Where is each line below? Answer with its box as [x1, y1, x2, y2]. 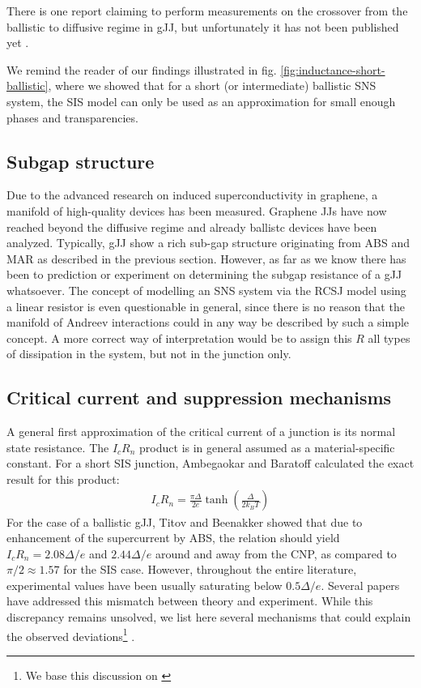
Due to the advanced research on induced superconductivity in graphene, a [6, 186, 378, 203]
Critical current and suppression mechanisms [6, 385, 392, 410]
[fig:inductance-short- [280, 61, 385, 78]
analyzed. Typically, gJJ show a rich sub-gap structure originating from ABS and [6, 234, 410, 251]
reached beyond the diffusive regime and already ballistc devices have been [6, 218, 377, 235]
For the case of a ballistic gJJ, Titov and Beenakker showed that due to [6, 513, 363, 530]
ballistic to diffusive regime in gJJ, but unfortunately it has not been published [6, 18, 399, 35]
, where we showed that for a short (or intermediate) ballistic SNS [48, 77, 376, 94]
